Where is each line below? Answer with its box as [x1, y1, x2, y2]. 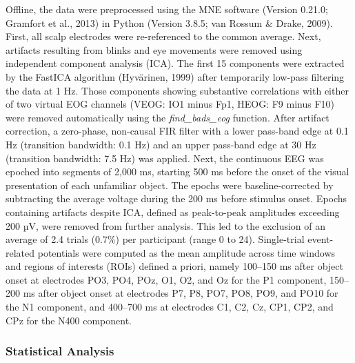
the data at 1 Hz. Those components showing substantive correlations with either [6, 83, 349, 97]
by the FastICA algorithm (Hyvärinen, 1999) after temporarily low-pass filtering [6, 69, 345, 84]
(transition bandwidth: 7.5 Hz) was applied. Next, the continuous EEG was [6, 150, 324, 165]
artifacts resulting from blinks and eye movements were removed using [6, 42, 303, 57]
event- [307, 232, 334, 246]
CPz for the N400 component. [6, 313, 132, 327]
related [6, 245, 35, 259]
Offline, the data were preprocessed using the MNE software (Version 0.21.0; [6, 2, 328, 16]
